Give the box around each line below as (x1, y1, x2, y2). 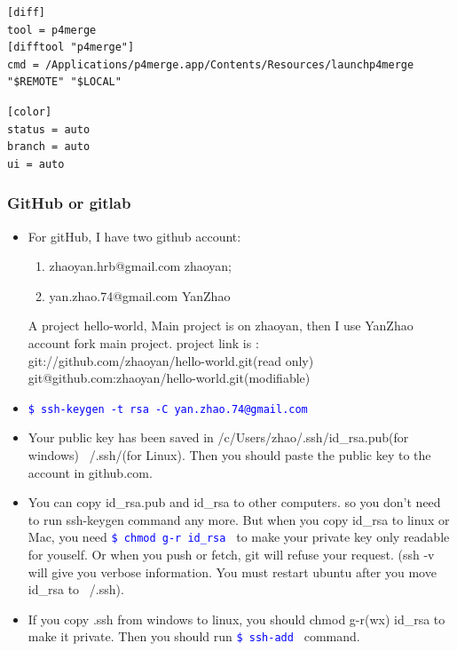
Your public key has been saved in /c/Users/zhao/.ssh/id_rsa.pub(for (28, 428, 409, 447)
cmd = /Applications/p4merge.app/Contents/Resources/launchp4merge (7, 58, 414, 71)
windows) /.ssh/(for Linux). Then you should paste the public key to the (28, 445, 431, 464)
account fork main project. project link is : (28, 333, 259, 352)
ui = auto (7, 157, 65, 171)
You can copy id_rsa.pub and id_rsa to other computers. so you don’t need (28, 493, 441, 512)
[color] (7, 105, 52, 118)
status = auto (7, 123, 91, 136)
